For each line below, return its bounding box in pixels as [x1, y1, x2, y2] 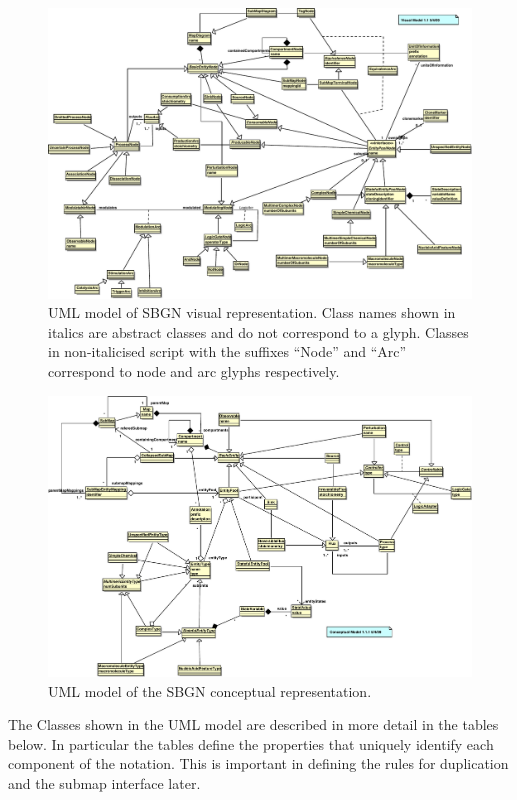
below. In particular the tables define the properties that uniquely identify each [8, 733, 494, 754]
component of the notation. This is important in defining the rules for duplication [8, 753, 509, 774]
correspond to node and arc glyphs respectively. [48, 361, 340, 382]
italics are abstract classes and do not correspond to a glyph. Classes [48, 321, 469, 342]
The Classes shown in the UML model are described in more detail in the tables [8, 714, 499, 735]
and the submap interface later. [8, 773, 201, 794]
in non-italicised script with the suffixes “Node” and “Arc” [48, 341, 407, 362]
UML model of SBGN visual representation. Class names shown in [48, 302, 456, 323]
